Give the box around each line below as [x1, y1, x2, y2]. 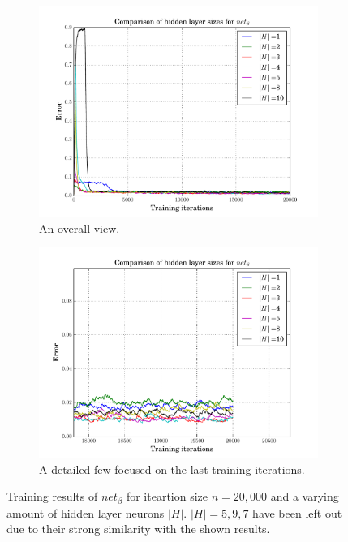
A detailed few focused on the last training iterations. [39, 460, 305, 477]
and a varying [270, 488, 339, 505]
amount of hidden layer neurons [6, 504, 165, 521]
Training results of [6, 488, 98, 505]
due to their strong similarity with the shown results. [6, 520, 270, 537]
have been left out [252, 504, 342, 521]
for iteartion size [126, 488, 208, 505]
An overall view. [39, 219, 120, 236]
